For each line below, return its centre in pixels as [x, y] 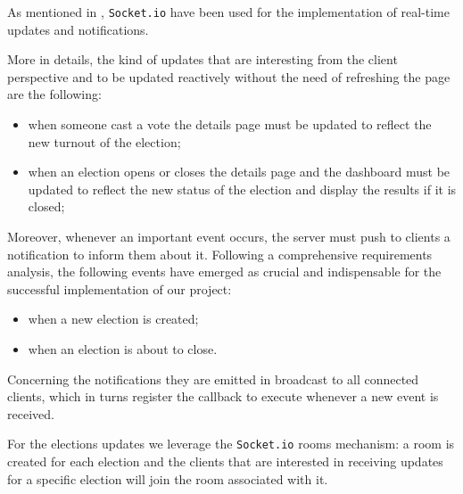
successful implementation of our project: [120, 288]
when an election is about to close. [123, 348]
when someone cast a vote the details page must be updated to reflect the [230, 124]
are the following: [54, 94]
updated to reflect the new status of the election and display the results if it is [242, 189]
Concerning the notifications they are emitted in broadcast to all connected [213, 379]
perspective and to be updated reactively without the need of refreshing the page [229, 76]
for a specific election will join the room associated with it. [168, 478]
